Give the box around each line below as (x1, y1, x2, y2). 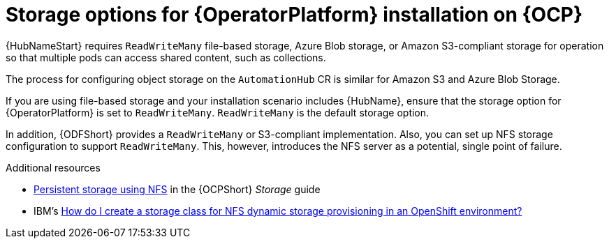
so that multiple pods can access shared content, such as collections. (6, 51, 326, 63)
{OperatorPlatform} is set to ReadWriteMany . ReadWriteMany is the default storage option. (6, 106, 430, 119)
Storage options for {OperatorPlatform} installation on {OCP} (6, 3, 583, 26)
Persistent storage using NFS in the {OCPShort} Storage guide (34, 183, 321, 195)
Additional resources (6, 161, 101, 174)
